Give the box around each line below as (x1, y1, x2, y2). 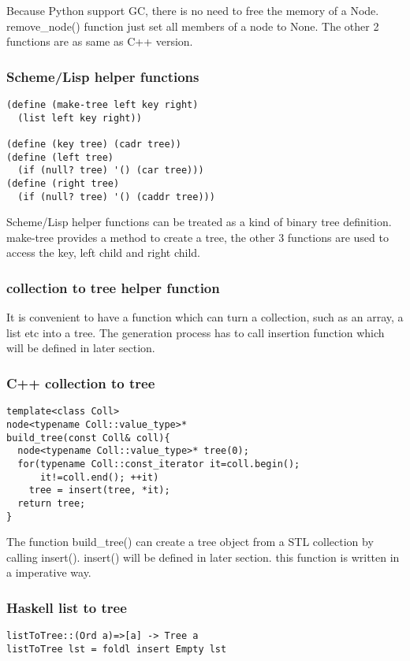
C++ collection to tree (6, 373, 155, 392)
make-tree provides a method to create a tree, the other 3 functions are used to (6, 228, 389, 245)
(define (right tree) (6, 177, 120, 189)
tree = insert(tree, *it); (28, 485, 170, 496)
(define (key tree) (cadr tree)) (6, 138, 181, 150)
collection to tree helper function (6, 277, 220, 297)
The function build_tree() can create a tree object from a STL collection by (6, 533, 374, 550)
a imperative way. (6, 564, 91, 581)
